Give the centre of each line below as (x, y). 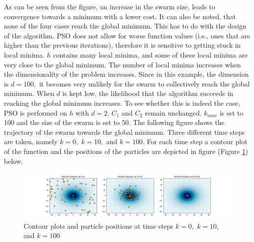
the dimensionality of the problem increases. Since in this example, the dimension (127, 74)
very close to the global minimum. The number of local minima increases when (122, 64)
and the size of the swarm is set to (68, 122)
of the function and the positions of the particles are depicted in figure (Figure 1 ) (126, 151)
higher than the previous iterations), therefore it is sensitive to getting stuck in (122, 45)
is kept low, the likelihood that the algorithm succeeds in (148, 93)
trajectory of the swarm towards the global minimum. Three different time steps (125, 132)
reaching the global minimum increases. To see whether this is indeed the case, (122, 103)
